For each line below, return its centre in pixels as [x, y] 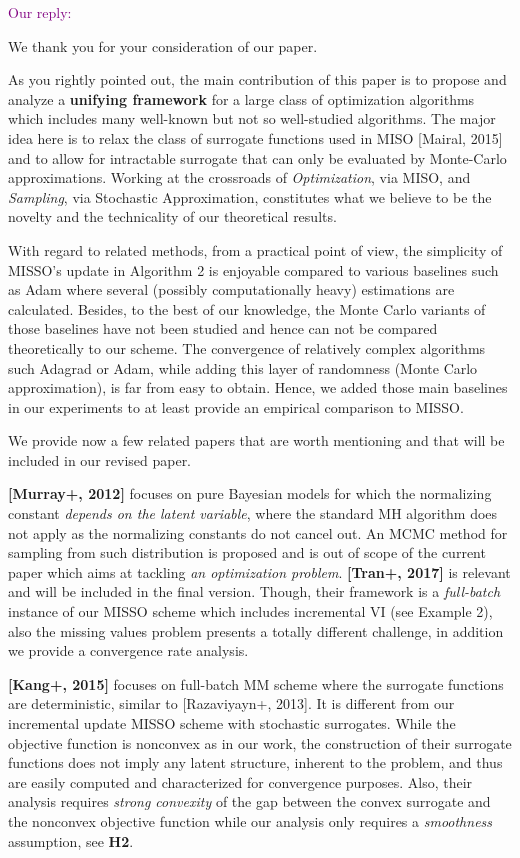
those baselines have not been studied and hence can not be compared [223, 328]
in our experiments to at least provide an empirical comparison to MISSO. [236, 406]
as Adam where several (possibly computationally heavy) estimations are [231, 289]
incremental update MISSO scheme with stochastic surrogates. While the [232, 723]
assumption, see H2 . [71, 840]
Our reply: [40, 12]
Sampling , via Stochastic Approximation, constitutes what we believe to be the [250, 196]
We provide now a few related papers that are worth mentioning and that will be [256, 440]
